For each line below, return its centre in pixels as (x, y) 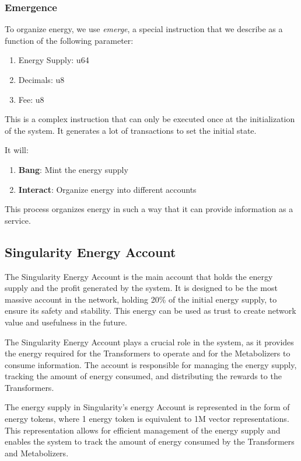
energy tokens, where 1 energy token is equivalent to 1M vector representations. (147, 419)
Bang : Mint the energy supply (73, 169)
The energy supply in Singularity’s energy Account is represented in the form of (147, 407)
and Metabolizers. (37, 453)
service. (18, 220)
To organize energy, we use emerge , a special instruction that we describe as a (144, 29)
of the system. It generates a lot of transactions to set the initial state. (131, 130)
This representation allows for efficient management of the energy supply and (143, 430)
